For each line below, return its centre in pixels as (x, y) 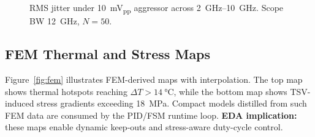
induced (20, 103)
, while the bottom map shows (230, 91)
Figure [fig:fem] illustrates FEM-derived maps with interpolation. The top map (154, 79)
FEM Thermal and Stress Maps (108, 54)
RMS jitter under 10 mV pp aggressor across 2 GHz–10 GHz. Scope (157, 8)
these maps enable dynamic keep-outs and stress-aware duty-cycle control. (144, 127)
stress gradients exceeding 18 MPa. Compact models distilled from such (172, 103)
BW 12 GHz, (55, 21)
